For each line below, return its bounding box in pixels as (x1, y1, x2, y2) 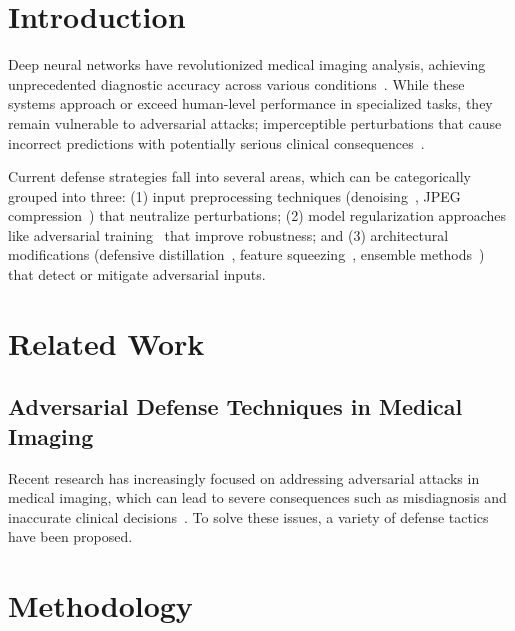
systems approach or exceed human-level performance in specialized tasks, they (8, 93, 493, 114)
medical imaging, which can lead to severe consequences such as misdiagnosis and (8, 487, 507, 508)
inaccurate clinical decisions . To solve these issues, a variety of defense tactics (8, 506, 489, 527)
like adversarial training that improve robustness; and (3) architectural (8, 224, 449, 245)
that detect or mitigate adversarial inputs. (8, 264, 266, 285)
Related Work (8, 322, 205, 363)
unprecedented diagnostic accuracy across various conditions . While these (8, 73, 465, 94)
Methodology (8, 585, 193, 626)
